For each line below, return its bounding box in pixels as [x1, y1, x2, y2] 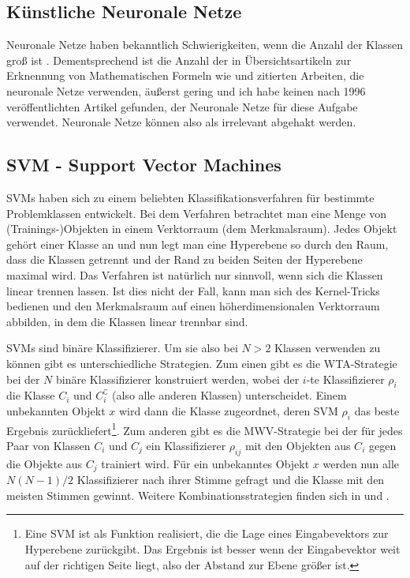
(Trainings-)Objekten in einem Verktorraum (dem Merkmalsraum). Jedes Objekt [6, 220, 397, 237]
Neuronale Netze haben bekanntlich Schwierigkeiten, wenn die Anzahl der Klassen [6, 36, 404, 53]
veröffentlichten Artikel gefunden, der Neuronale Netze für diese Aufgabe [6, 98, 358, 114]
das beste [354, 402, 400, 418]
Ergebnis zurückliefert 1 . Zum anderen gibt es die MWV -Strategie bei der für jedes [6, 419, 403, 438]
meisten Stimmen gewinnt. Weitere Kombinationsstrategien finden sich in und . [6, 486, 389, 503]
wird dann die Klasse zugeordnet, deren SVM [118, 402, 338, 418]
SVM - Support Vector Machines [6, 152, 281, 177]
